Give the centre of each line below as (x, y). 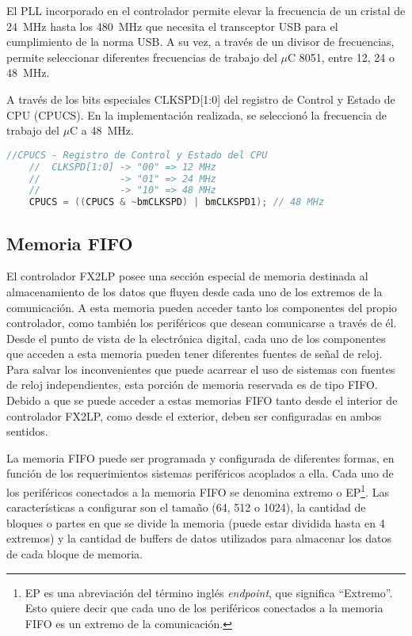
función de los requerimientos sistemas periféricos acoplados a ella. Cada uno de (200, 473)
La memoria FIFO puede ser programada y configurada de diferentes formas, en (200, 457)
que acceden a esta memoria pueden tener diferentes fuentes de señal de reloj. (195, 354)
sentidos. (27, 431)
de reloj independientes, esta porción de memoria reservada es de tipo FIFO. (192, 385)
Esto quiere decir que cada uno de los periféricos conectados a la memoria (204, 608)
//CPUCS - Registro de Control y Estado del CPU (137, 155)
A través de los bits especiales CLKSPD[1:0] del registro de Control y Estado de (201, 99)
